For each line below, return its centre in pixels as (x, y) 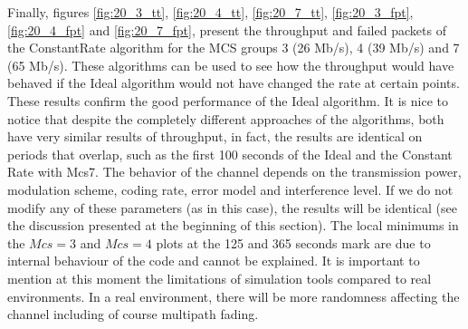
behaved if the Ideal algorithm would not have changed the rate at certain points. (234, 83)
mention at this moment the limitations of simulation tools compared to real (220, 278)
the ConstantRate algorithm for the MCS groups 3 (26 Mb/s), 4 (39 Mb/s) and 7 (234, 48)
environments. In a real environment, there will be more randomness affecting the (234, 296)
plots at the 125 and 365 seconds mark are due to (293, 242)
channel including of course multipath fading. (133, 314)
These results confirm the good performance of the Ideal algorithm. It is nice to (228, 100)
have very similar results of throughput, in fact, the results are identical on (215, 136)
